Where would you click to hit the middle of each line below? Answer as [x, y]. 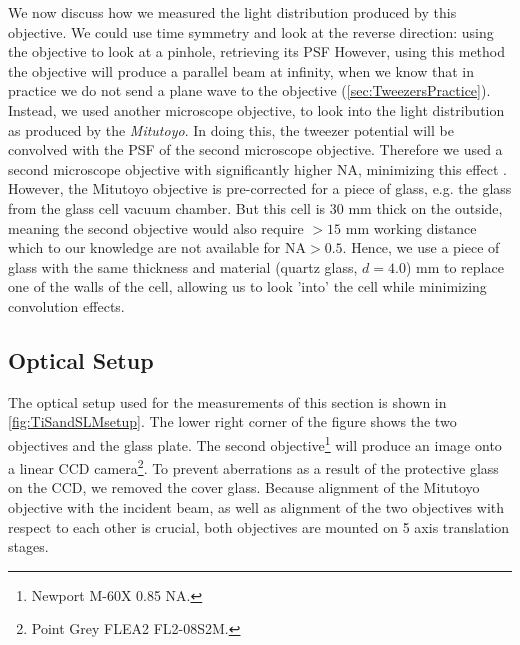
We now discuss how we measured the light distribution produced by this [232, 12]
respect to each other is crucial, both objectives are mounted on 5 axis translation [259, 526]
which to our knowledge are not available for [144, 247]
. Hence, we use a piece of [421, 247]
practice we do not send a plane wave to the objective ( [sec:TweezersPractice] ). [249, 90]
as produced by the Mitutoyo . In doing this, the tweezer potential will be [231, 129]
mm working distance [411, 227]
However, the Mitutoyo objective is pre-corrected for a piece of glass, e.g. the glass [260, 188]
